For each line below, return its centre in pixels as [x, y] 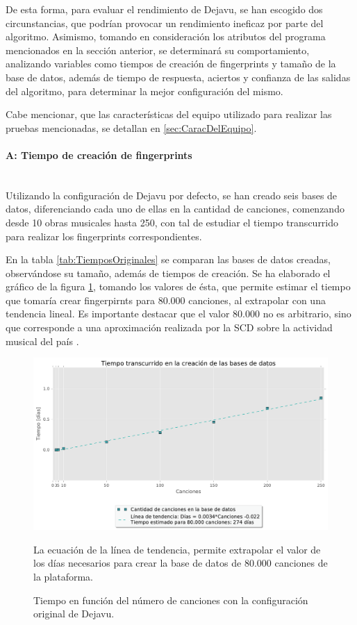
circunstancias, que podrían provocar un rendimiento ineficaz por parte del [165, 23]
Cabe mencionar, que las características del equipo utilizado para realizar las [169, 114]
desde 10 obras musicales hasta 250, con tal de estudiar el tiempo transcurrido [172, 222]
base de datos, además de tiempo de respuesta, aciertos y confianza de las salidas [178, 77]
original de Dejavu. [74, 614]
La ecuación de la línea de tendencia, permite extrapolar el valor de [177, 549]
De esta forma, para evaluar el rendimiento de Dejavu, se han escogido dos [164, 9]
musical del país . [42, 341]
